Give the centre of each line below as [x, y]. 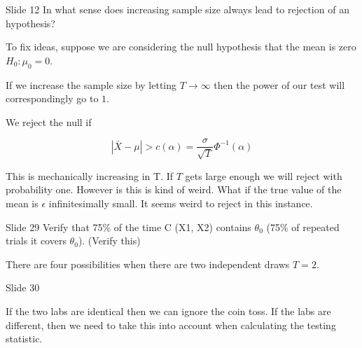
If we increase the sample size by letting [91, 84]
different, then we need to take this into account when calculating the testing [171, 325]
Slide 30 [23, 287]
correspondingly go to [52, 98]
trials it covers [36, 241]
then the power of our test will [279, 84]
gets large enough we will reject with [264, 175]
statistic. [24, 339]
